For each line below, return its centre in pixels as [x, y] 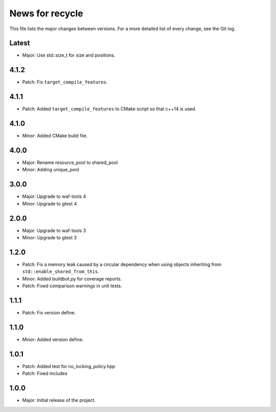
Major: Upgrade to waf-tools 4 [54, 196]
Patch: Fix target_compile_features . [65, 82]
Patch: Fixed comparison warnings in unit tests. [72, 286]
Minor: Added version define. [53, 339]
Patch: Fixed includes [45, 374]
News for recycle [46, 13]
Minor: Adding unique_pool [51, 170]
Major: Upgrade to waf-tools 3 [54, 231]
